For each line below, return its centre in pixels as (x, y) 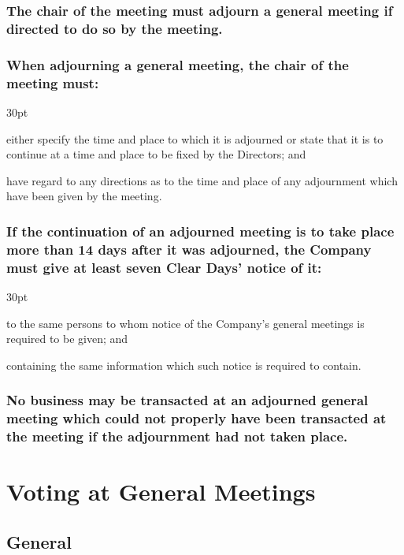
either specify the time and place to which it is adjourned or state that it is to (195, 138)
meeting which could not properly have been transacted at (196, 418)
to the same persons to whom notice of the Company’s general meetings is (185, 323)
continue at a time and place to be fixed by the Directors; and (156, 154)
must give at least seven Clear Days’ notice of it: (164, 267)
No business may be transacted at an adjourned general (187, 400)
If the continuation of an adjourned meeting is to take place (200, 231)
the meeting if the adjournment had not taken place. (177, 436)
